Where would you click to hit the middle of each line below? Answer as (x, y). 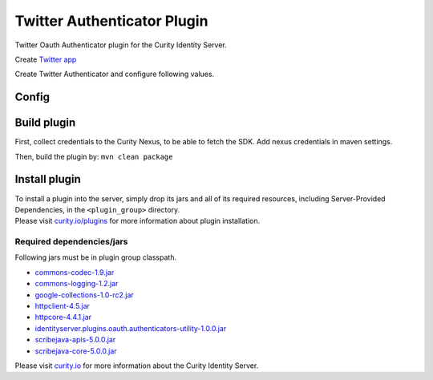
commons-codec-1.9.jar (75, 272)
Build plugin (45, 123)
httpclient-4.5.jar (62, 306)
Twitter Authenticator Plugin (111, 21)
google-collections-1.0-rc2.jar (84, 295)
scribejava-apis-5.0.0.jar (75, 340)
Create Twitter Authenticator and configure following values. (115, 74)
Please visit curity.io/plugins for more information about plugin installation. (138, 221)
